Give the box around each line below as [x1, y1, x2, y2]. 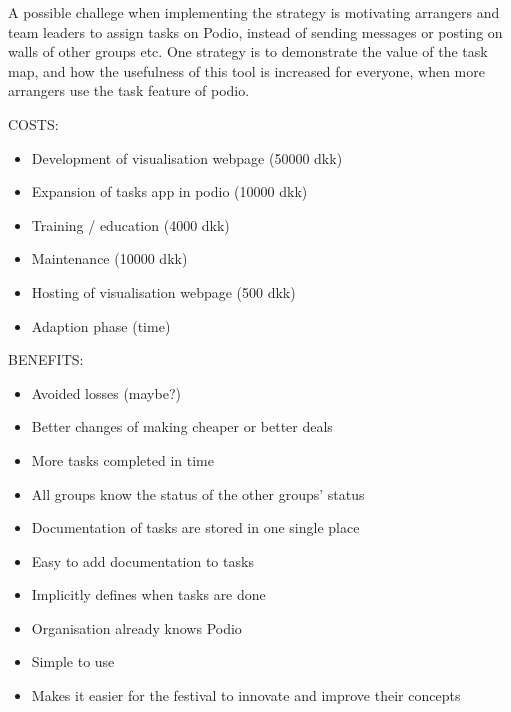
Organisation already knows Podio [31, 617, 242, 638]
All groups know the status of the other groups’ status [31, 483, 365, 504]
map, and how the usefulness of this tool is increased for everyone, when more [8, 60, 485, 81]
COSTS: [8, 113, 59, 134]
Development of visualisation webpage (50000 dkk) [31, 147, 343, 168]
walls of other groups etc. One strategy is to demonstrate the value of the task [8, 41, 488, 62]
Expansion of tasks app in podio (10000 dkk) [31, 181, 308, 202]
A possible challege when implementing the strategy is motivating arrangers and [8, 2, 500, 22]
